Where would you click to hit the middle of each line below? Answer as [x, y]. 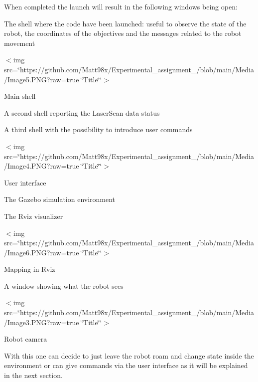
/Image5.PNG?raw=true [42, 79]
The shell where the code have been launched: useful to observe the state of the [125, 23]
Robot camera [26, 339]
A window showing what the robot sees [64, 286]
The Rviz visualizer [34, 216]
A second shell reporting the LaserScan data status [82, 112]
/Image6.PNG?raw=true [42, 252]
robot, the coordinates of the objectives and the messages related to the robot [123, 33]
